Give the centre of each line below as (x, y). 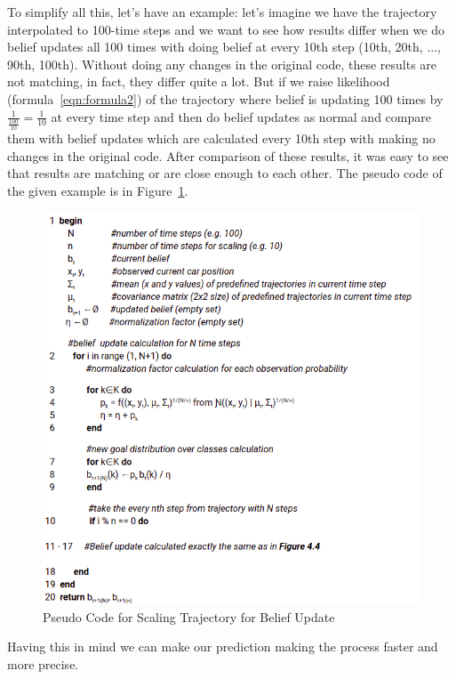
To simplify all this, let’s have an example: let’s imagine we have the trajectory (222, 12)
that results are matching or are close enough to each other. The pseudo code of (225, 173)
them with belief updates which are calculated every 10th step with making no (221, 138)
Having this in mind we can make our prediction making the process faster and (223, 647)
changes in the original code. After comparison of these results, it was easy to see (228, 155)
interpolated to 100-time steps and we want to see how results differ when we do (226, 29)
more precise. (43, 664)
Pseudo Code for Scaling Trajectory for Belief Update (189, 616)
